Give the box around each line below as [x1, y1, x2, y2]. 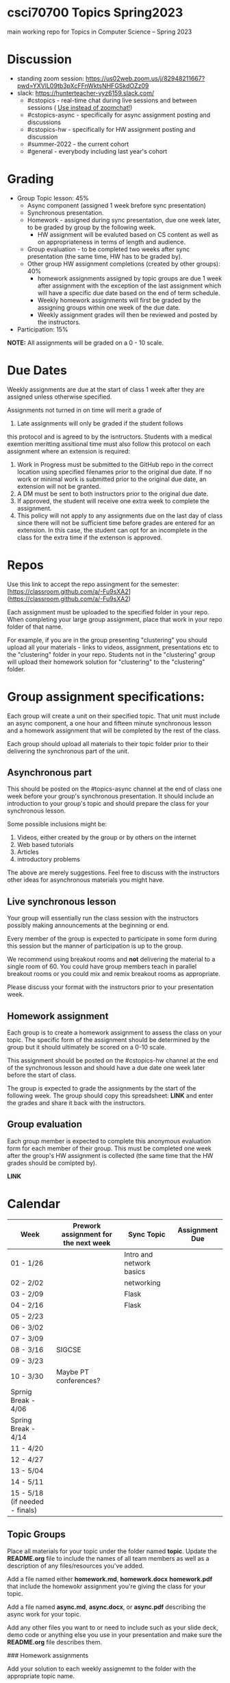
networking [124, 1278, 161, 1288]
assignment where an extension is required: [7, 447, 131, 455]
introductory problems [16, 855, 81, 863]
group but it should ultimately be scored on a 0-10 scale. [7, 1043, 166, 1052]
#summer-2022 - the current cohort [27, 139, 129, 148]
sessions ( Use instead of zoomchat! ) [27, 103, 133, 111]
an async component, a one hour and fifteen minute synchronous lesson [7, 719, 212, 727]
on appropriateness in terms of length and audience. [37, 237, 186, 246]
